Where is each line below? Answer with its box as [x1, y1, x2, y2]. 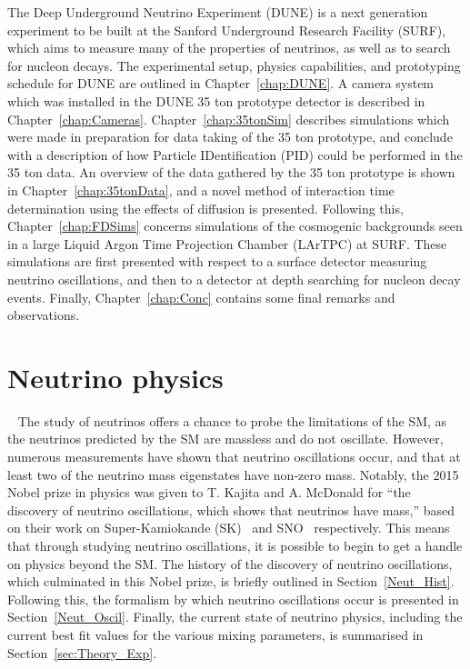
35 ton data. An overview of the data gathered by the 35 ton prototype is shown [7, 163, 455, 182]
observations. [7, 305, 80, 325]
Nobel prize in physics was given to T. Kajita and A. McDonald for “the [7, 483, 411, 502]
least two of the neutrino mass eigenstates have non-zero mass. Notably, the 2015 [7, 464, 459, 484]
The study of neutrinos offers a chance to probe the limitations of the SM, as [17, 411, 447, 430]
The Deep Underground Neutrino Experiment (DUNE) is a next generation [7, 3, 428, 21]
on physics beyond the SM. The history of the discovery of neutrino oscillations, [7, 554, 453, 573]
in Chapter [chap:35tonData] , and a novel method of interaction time [7, 180, 395, 199]
